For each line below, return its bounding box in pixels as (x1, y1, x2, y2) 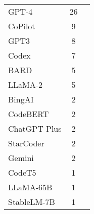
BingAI (8, 93, 34, 105)
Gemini (8, 152, 34, 164)
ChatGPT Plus (8, 123, 62, 134)
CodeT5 (8, 167, 36, 178)
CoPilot (8, 20, 35, 32)
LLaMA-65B (8, 181, 53, 193)
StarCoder (8, 137, 44, 149)
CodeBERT (8, 108, 49, 120)
